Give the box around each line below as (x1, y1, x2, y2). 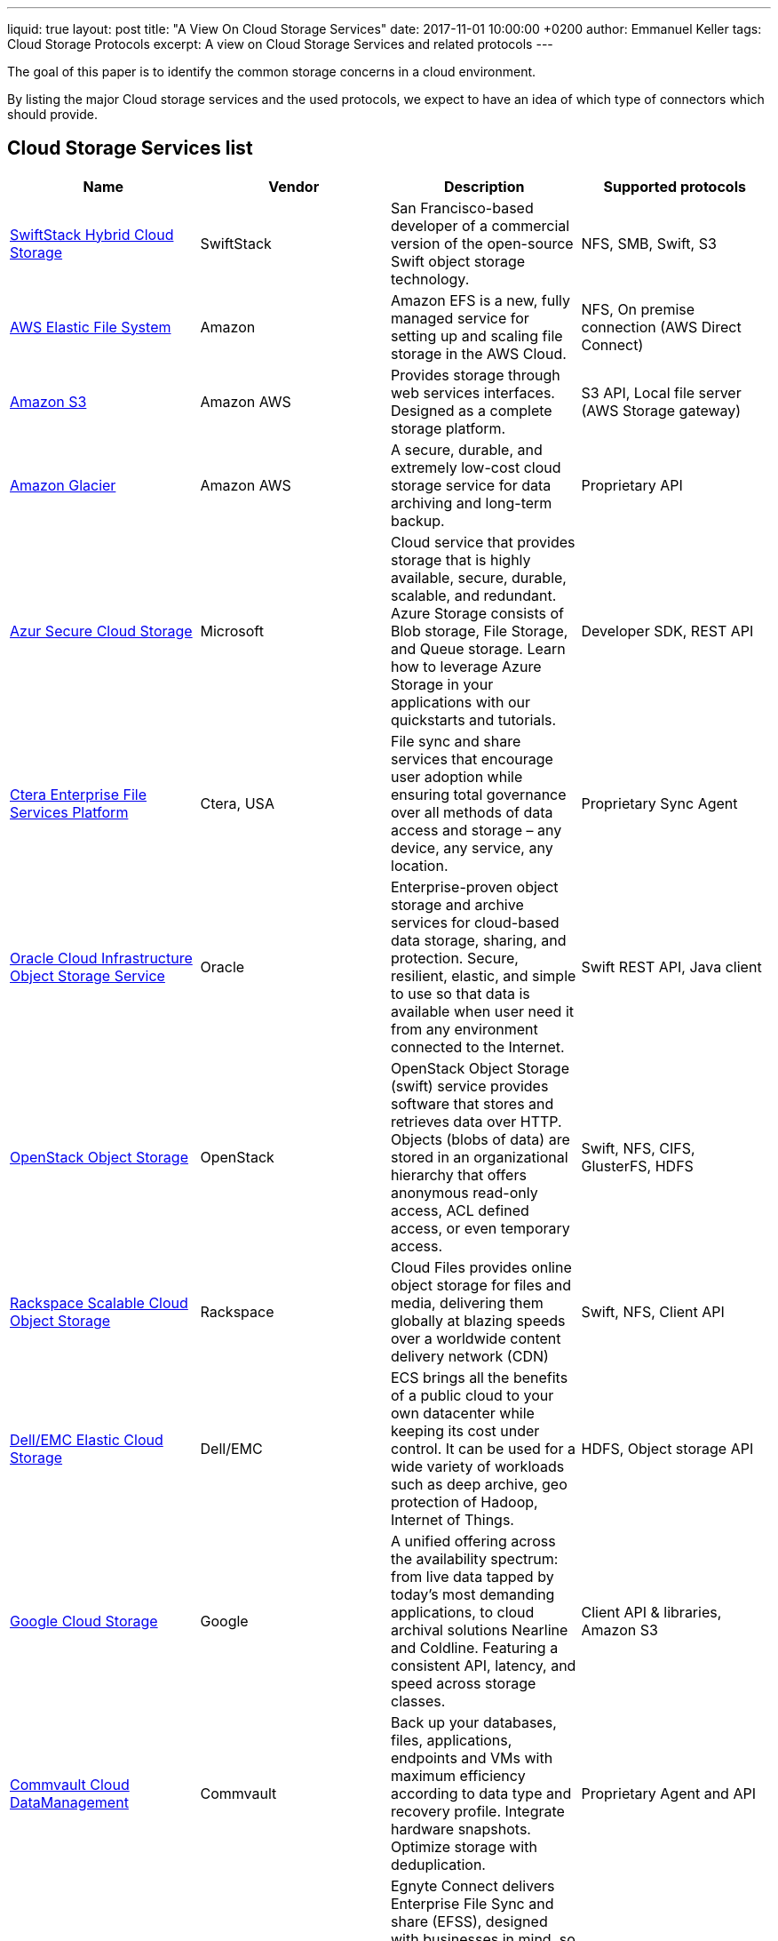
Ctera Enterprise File (10, 785, 147, 803)
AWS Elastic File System (10, 317, 171, 336)
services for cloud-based (391, 913, 560, 931)
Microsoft (200, 621, 264, 640)
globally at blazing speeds (391, 1311, 566, 1330)
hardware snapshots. (391, 1819, 531, 1838)
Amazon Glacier (10, 475, 116, 494)
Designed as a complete (391, 401, 552, 419)
